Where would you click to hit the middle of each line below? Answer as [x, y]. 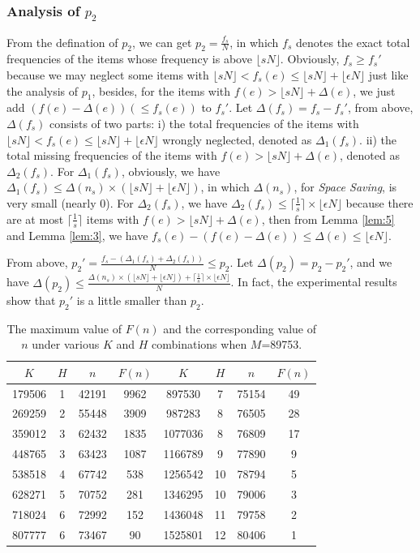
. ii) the [378, 139]
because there [379, 202]
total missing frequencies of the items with [112, 155]
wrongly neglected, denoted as [237, 139]
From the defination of [62, 42]
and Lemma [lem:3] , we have [77, 235]
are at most [35, 219]
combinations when [199, 344]
